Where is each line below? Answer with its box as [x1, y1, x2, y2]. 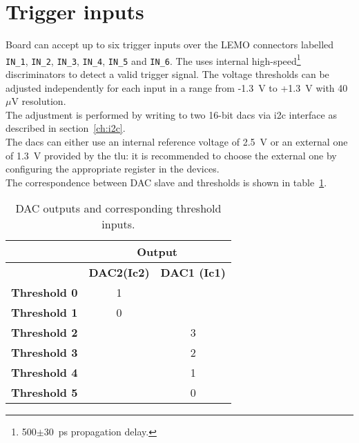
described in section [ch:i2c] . [6, 121, 126, 135]
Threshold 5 [11, 384, 78, 401]
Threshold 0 [11, 284, 78, 301]
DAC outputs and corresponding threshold [15, 200, 222, 217]
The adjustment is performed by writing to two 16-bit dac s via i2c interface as [6, 107, 337, 121]
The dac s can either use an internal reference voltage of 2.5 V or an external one [6, 135, 348, 148]
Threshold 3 [11, 344, 78, 361]
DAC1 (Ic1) [160, 264, 226, 281]
